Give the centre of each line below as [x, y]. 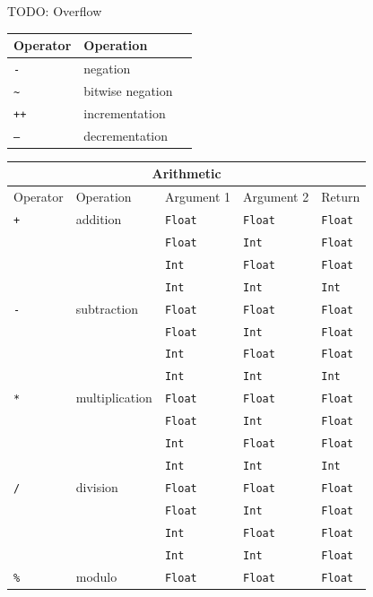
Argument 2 [276, 197]
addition [99, 219]
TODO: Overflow [55, 11]
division [97, 486]
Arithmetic [186, 173]
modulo [96, 576]
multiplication [114, 398]
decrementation [126, 135]
